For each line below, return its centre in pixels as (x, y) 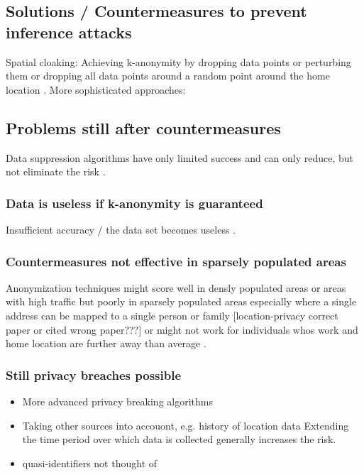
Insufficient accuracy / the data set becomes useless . (121, 229)
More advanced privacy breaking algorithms (117, 401)
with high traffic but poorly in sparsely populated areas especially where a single (181, 301)
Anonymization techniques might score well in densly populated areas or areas (176, 287)
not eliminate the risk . (56, 171)
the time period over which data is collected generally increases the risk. (179, 439)
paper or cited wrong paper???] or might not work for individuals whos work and (182, 329)
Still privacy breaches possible (94, 375)
